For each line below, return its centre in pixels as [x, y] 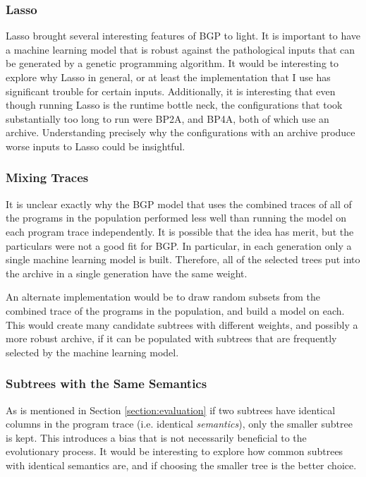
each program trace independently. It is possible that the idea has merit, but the [180, 231]
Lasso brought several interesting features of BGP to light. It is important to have [183, 36]
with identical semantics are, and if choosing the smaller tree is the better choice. [181, 465]
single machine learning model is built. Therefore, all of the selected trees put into [183, 259]
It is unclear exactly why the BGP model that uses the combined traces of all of [179, 204]
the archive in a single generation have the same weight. [127, 273]
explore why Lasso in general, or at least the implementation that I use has [168, 77]
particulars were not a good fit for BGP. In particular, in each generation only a [179, 245]
